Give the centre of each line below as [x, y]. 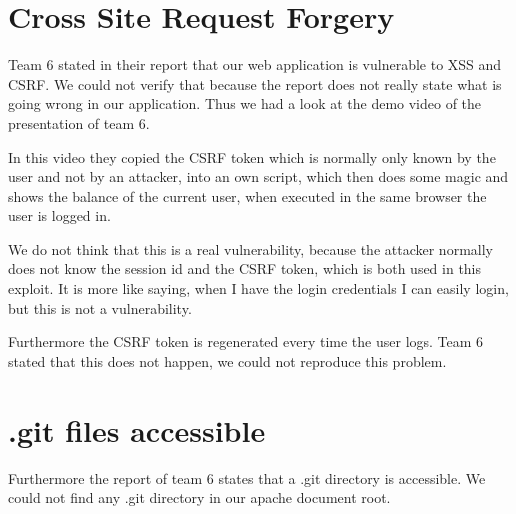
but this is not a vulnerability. [100, 307]
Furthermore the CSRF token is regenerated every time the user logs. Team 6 [246, 341]
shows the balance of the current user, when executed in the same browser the [247, 195]
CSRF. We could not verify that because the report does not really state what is [255, 83]
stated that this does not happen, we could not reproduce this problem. [227, 360]
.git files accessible [137, 429]
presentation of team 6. [79, 122]
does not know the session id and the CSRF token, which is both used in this [245, 268]
